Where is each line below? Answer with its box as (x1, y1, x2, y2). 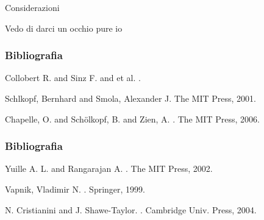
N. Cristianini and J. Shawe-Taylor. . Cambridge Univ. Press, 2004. (5, 203, 257, 216)
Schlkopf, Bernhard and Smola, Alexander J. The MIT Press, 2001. (5, 92, 256, 104)
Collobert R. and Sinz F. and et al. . (5, 71, 141, 84)
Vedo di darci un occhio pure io (5, 21, 123, 34)
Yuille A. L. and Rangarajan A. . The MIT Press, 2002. (5, 162, 213, 175)
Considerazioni (5, 1, 60, 13)
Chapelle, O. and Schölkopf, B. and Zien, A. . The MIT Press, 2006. (5, 112, 260, 125)
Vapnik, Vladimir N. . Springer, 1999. (5, 183, 146, 195)
